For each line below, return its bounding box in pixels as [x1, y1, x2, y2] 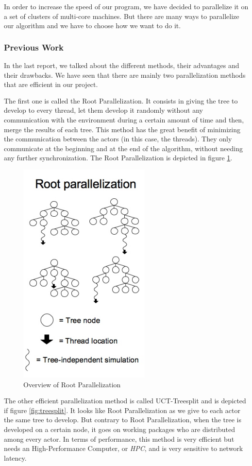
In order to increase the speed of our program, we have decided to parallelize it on [4, 1, 249, 11]
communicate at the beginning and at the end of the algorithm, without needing [4, 143, 243, 153]
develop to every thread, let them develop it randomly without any [4, 105, 203, 115]
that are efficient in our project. [4, 79, 98, 89]
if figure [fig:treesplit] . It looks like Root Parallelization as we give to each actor [4, 405, 240, 415]
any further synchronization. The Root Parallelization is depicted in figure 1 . [4, 153, 233, 163]
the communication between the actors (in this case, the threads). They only [4, 134, 232, 144]
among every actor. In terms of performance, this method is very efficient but [4, 433, 235, 444]
